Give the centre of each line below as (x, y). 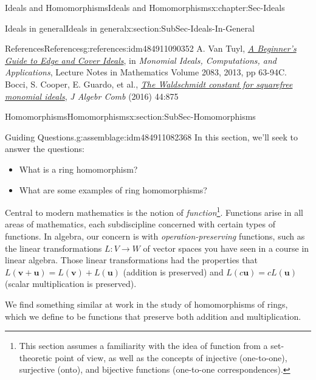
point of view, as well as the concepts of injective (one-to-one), (171, 357)
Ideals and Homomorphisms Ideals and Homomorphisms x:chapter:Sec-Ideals (145, 7)
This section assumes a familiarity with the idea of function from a (143, 346)
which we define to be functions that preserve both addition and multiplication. (153, 316)
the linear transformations (53, 248)
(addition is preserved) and (173, 271)
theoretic (36, 357)
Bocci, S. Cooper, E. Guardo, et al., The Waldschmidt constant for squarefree (149, 84)
